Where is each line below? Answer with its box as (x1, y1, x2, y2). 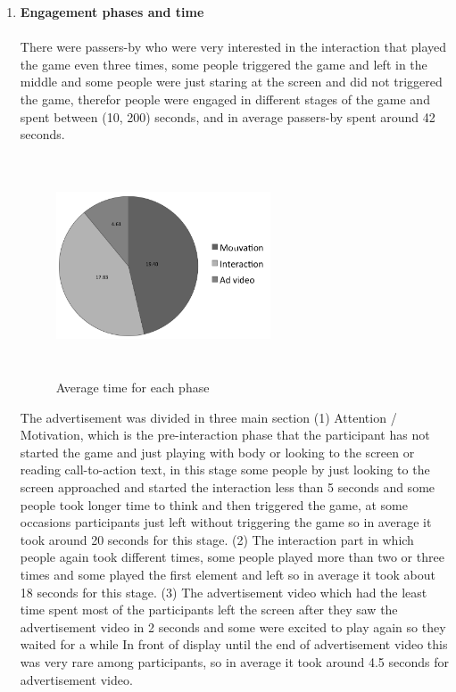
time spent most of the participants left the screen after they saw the (20, 600, 398, 619)
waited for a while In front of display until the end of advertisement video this (20, 635, 448, 654)
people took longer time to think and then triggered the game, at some (20, 495, 408, 514)
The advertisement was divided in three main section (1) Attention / (20, 408, 397, 426)
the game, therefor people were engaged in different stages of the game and (20, 89, 430, 108)
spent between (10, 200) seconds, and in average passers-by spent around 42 (20, 107, 435, 126)
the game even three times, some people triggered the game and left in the (20, 54, 427, 73)
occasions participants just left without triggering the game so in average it (20, 513, 432, 531)
